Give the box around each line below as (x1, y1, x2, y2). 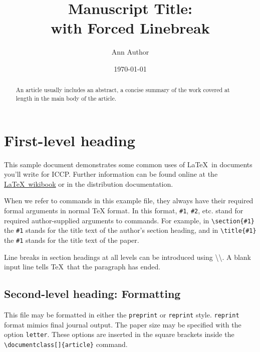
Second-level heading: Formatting (4, 286, 181, 301)
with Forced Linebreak (51, 18, 210, 38)
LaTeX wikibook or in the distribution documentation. (4, 178, 173, 189)
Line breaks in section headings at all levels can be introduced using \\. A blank (4, 251, 251, 262)
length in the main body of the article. (16, 94, 117, 102)
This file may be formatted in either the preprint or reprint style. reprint (4, 309, 239, 319)
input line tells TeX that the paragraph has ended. (4, 261, 161, 272)
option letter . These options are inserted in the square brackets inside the (4, 329, 234, 339)
